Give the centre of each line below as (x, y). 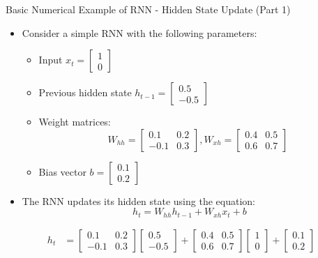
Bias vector (62, 171)
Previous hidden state (85, 92)
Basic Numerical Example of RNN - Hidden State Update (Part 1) (148, 9)
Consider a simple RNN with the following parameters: (139, 32)
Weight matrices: (75, 122)
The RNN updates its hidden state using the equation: (138, 200)
